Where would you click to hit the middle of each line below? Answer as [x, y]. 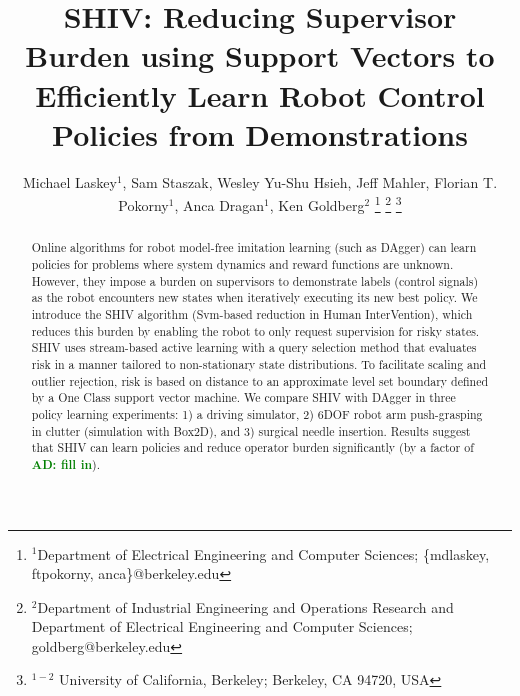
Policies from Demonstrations [260, 133]
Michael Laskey [69, 181]
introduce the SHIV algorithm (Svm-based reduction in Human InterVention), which [252, 313]
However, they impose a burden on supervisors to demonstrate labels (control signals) [255, 280]
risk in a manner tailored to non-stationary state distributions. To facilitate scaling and [259, 363]
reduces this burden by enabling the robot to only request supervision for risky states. [255, 330]
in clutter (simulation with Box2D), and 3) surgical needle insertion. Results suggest [251, 430]
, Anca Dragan [219, 204]
